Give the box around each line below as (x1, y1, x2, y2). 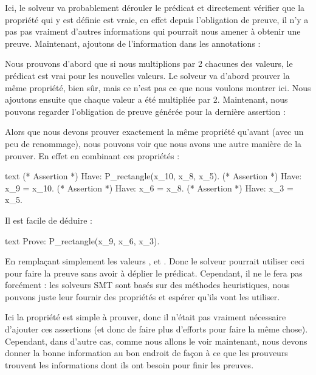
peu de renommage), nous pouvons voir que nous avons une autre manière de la (5, 137, 302, 150)
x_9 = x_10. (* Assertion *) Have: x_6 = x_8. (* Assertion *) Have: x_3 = (5, 181, 294, 194)
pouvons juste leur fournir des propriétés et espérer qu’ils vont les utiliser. (5, 290, 280, 303)
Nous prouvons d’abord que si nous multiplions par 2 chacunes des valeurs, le (5, 57, 293, 70)
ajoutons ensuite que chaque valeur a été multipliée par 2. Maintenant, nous (5, 93, 288, 106)
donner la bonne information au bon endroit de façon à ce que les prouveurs (5, 346, 288, 359)
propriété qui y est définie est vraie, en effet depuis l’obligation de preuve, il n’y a (5, 13, 309, 26)
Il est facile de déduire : (5, 213, 92, 226)
